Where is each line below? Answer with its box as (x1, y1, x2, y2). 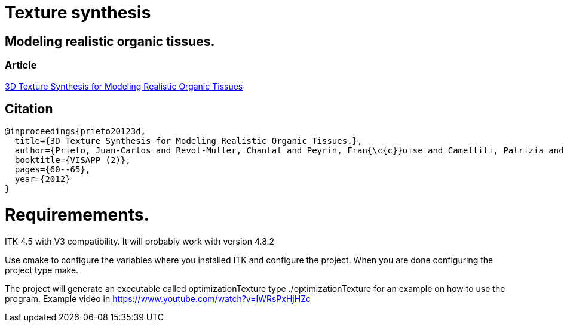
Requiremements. (5, 205, 149, 226)
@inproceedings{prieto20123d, (5, 127, 146, 137)
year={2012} (14, 174, 70, 184)
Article (5, 59, 37, 72)
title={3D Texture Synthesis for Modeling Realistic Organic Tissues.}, (14, 136, 363, 146)
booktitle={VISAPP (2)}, (14, 155, 131, 165)
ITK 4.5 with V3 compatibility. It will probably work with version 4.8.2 (5, 236, 275, 246)
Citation (5, 101, 53, 116)
